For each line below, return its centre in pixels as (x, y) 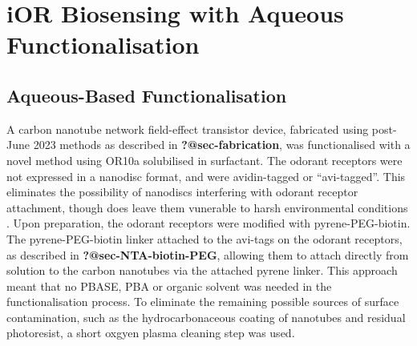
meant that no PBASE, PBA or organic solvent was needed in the (169, 286)
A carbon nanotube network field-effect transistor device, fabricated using (188, 129)
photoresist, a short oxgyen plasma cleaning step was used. (151, 333)
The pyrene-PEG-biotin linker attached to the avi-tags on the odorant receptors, (204, 238)
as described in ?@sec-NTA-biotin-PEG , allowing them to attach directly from (208, 254)
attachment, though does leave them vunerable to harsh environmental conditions (207, 207)
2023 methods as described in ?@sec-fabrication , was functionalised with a (222, 145)
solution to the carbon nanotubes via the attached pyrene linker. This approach (202, 270)
